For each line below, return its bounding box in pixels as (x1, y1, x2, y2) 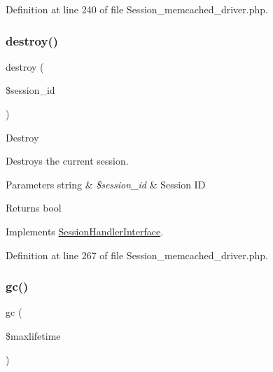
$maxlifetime (6, 328, 61, 343)
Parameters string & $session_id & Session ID (6, 177, 206, 191)
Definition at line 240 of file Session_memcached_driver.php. (6, 2, 268, 16)
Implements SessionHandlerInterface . (6, 223, 164, 238)
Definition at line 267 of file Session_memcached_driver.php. (6, 247, 268, 262)
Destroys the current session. (6, 153, 129, 168)
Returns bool (6, 200, 62, 215)
